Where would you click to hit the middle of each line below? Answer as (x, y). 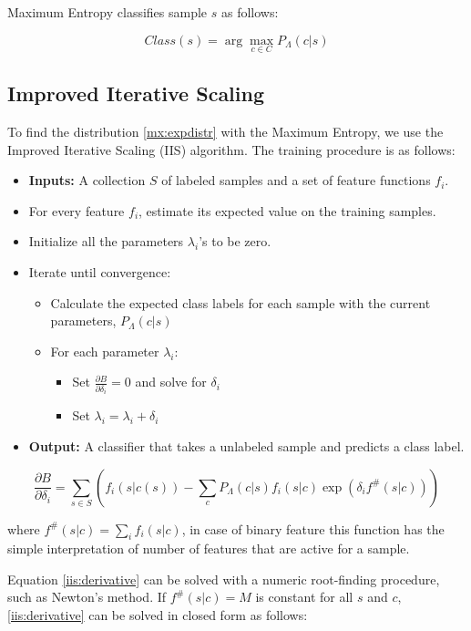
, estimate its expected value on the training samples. (287, 210)
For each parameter (105, 351)
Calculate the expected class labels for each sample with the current (241, 302)
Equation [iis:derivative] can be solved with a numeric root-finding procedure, (224, 579)
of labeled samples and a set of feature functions (296, 180)
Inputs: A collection (87, 180)
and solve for (171, 382)
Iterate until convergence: (100, 271)
